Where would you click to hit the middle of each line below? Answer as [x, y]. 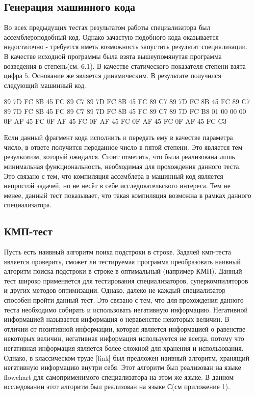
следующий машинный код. [45, 85]
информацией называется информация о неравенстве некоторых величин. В [117, 319]
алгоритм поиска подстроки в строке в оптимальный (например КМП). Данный [123, 271]
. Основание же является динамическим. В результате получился [124, 75]
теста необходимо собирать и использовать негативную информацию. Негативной [126, 309]
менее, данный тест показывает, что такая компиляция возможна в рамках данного [128, 195]
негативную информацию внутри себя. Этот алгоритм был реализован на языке [123, 367]
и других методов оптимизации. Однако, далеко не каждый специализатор [115, 290]
